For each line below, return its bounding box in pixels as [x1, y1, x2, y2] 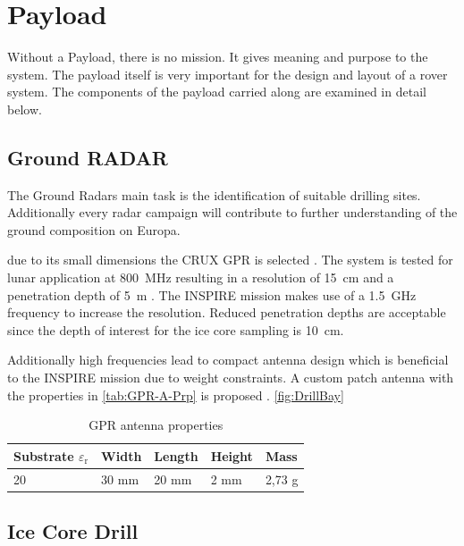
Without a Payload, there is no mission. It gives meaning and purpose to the [7, 47, 428, 66]
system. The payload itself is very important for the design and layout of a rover [7, 64, 448, 83]
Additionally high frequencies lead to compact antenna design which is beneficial [7, 350, 449, 369]
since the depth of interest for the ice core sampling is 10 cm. [7, 320, 344, 339]
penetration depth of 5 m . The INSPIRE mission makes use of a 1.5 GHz [7, 285, 417, 304]
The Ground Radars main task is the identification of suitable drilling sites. [7, 185, 421, 204]
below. [7, 99, 42, 118]
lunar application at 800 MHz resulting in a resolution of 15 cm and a [7, 268, 394, 287]
